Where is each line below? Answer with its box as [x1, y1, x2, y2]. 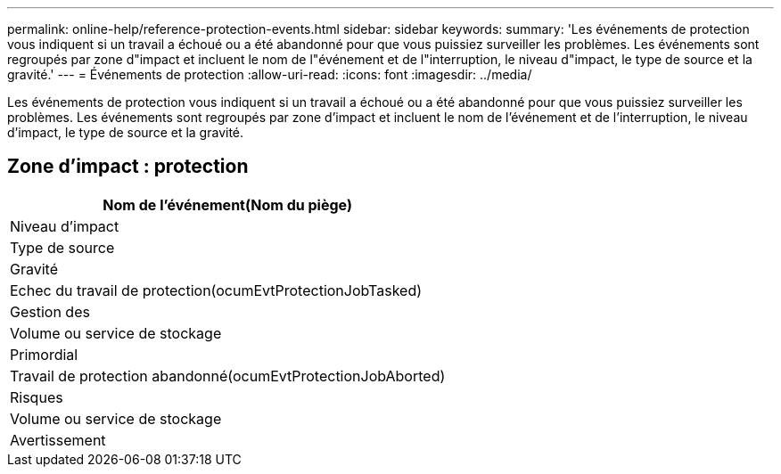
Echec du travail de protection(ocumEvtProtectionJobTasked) [10, 281, 423, 299]
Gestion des [10, 302, 90, 321]
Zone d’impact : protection [7, 155, 249, 178]
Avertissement [10, 430, 106, 449]
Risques [10, 388, 63, 406]
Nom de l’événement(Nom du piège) [103, 195, 352, 214]
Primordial [10, 345, 78, 364]
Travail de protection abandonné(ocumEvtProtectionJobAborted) [10, 366, 446, 385]
